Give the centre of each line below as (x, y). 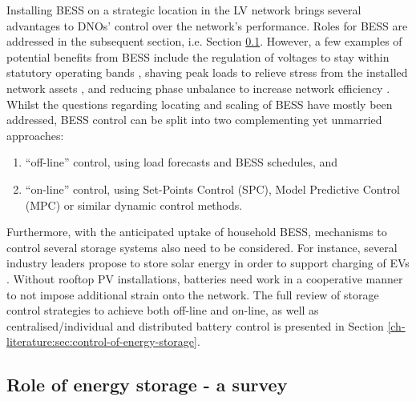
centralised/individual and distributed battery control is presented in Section (195, 325)
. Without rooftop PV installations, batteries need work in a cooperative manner (205, 278)
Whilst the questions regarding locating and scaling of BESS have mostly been (200, 104)
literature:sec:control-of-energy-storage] (102, 341)
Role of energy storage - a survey (147, 385)
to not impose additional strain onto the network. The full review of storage (193, 294)
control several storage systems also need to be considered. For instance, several (202, 247)
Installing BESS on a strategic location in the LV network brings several (184, 10)
